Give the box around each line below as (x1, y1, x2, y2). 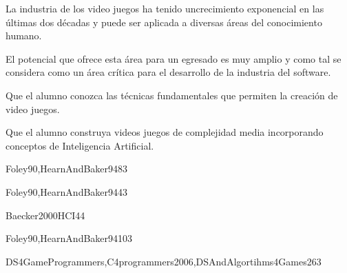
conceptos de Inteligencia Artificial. (6, 138, 154, 152)
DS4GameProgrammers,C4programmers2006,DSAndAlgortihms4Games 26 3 (6, 254, 322, 268)
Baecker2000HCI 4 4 (6, 208, 85, 222)
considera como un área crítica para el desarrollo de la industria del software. (6, 65, 331, 79)
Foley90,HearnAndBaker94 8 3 (6, 161, 128, 176)
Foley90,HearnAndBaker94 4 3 (6, 184, 128, 199)
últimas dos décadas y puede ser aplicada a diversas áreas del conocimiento (6, 14, 322, 29)
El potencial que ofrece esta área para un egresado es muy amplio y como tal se (6, 51, 341, 65)
